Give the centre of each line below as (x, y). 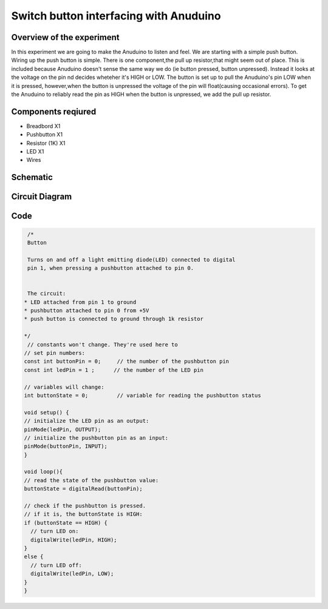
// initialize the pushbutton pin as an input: (96, 438)
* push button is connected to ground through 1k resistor (114, 319)
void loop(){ (43, 472)
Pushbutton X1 (45, 135)
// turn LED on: (55, 531)
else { (34, 557)
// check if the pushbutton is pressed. (85, 506)
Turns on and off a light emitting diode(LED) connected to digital (132, 260)
